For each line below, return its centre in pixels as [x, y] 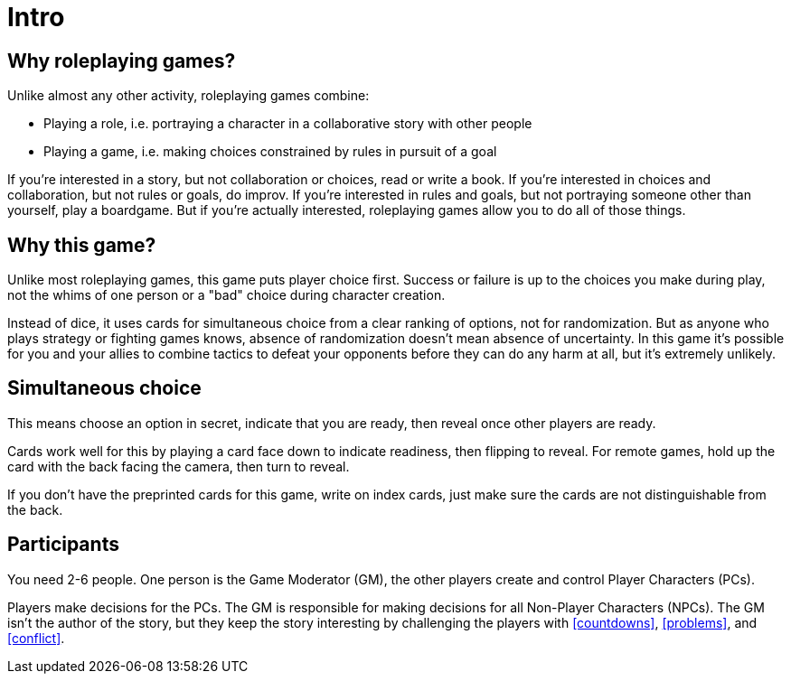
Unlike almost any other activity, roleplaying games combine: [188, 96]
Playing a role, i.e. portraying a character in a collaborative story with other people [288, 124]
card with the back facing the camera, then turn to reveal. [179, 466]
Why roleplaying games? [122, 61]
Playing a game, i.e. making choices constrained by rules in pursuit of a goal [270, 152]
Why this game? [82, 245]
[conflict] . [36, 638]
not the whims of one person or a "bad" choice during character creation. [226, 295]
